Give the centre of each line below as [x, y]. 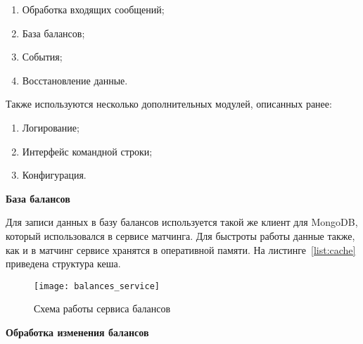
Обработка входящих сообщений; [93, 9]
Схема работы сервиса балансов [102, 308]
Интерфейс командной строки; [87, 151]
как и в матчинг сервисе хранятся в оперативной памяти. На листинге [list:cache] [181, 249]
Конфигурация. [54, 175]
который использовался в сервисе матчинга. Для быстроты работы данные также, [180, 235]
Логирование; [51, 127]
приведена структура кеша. [63, 263]
